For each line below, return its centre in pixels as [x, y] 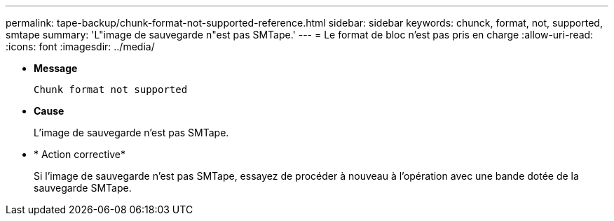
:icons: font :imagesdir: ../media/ [80, 47]
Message [56, 68]
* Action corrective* [80, 154]
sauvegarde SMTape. [83, 188]
